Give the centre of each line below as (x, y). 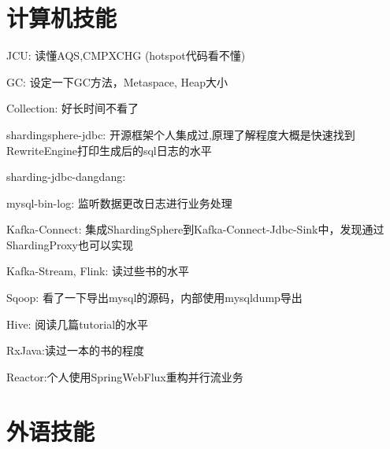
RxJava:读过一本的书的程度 (75, 350)
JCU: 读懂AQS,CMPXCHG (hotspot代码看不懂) (126, 55)
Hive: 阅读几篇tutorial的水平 (78, 324)
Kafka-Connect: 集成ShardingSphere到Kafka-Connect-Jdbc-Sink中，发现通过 (195, 229)
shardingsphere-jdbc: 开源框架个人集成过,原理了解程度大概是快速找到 (181, 134)
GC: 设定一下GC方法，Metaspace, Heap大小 (117, 81)
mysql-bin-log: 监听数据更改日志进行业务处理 (119, 202)
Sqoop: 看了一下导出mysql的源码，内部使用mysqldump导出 (154, 298)
